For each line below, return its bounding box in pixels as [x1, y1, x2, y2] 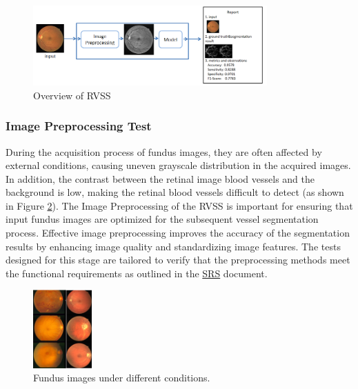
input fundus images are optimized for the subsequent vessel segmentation [6, 212, 319, 226]
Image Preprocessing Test [6, 117, 152, 134]
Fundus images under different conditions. [33, 370, 210, 385]
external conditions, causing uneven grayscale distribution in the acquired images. [6, 158, 351, 172]
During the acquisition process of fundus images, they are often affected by [6, 144, 322, 159]
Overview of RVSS [33, 88, 111, 102]
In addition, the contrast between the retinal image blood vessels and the [6, 171, 315, 186]
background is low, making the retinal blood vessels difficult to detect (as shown [6, 185, 344, 199]
